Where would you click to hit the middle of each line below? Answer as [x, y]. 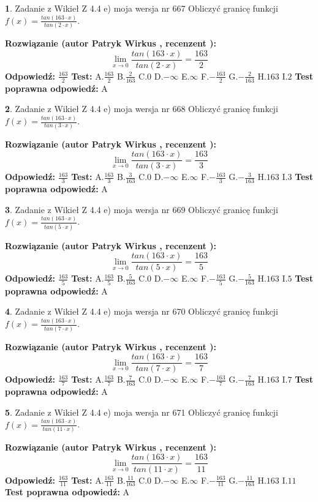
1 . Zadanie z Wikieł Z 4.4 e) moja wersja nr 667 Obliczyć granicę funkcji [142, 8]
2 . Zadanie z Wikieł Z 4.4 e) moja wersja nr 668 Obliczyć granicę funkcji [142, 109]
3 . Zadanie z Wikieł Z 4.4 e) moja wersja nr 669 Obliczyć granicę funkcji [142, 209]
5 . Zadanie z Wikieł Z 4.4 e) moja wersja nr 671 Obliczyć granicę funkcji [142, 412]
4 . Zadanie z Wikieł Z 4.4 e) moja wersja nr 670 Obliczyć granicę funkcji [142, 311]
